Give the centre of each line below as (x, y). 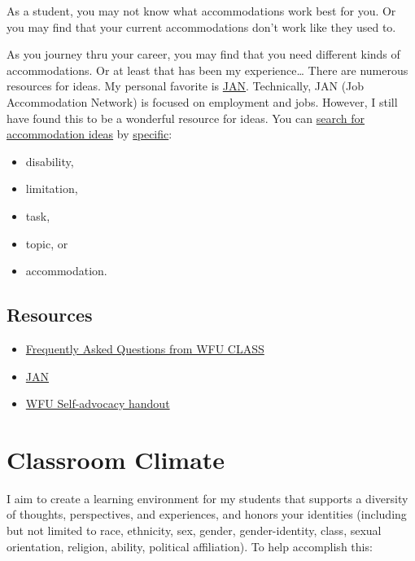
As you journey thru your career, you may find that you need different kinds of (203, 54)
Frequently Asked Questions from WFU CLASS (145, 348)
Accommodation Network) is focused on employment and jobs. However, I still (202, 101)
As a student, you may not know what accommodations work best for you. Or (201, 11)
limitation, (52, 188)
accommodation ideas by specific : (90, 134)
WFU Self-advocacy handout (98, 403)
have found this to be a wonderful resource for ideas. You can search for (186, 118)
